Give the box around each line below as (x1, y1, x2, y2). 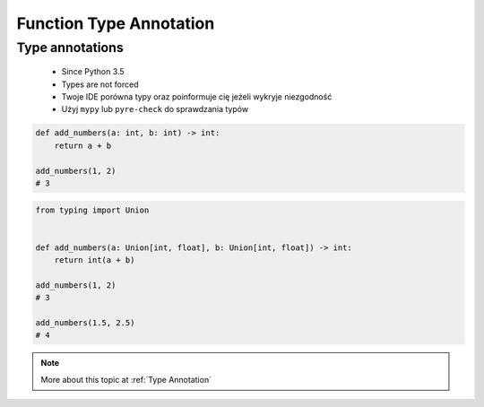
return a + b (54, 140, 112, 151)
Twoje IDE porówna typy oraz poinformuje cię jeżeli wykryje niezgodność (61, 91, 333, 102)
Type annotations (16, 39, 125, 56)
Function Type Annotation (16, 13, 215, 33)
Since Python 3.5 (61, 66, 125, 77)
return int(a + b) (54, 255, 135, 265)
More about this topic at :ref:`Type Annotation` (40, 374, 212, 385)
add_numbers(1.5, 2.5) (35, 318, 135, 328)
